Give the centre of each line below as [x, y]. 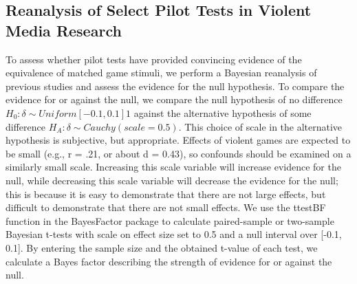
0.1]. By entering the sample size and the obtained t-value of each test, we [162, 247]
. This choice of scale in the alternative [260, 126]
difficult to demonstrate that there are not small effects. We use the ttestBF [166, 207]
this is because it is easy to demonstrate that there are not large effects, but [166, 194]
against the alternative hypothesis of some [223, 112]
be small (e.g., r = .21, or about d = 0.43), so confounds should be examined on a [178, 153]
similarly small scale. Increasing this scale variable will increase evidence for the [173, 167]
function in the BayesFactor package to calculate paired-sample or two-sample [170, 220]
